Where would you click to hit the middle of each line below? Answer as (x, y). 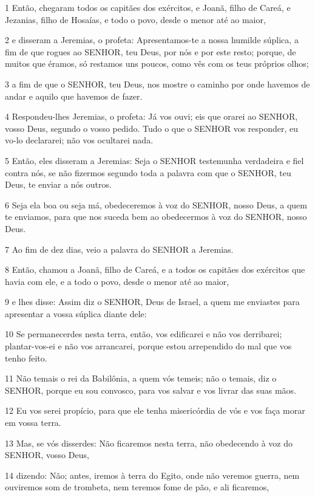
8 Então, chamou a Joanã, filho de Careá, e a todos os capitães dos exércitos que (155, 269)
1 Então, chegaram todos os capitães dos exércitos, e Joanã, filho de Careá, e (148, 7)
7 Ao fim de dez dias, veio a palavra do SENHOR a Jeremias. (119, 249)
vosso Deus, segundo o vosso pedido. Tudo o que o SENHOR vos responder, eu (152, 128)
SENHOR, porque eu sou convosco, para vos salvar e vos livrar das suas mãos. (151, 390)
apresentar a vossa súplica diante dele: (76, 313)
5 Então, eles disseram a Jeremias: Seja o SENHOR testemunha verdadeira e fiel (154, 160)
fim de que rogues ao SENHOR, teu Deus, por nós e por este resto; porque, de (151, 51)
